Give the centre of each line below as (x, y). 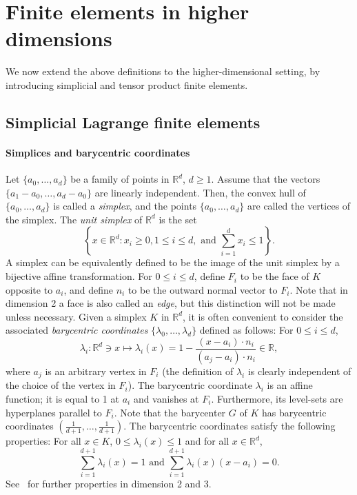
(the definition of (198, 371)
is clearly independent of (299, 371)
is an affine (290, 385)
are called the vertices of (299, 206)
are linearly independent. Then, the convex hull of (200, 192)
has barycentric (294, 412)
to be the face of (275, 276)
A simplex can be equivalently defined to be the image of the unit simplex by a (173, 262)
